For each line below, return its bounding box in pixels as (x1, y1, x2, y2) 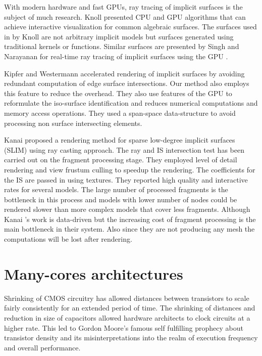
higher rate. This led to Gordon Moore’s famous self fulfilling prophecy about (4, 322, 243, 333)
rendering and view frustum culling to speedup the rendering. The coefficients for (4, 164, 255, 174)
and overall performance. (4, 342, 81, 352)
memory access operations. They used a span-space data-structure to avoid (4, 107, 236, 118)
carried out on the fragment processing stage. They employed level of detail (4, 154, 237, 165)
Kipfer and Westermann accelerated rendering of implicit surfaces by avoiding (4, 68, 245, 78)
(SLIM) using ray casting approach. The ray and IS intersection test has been (4, 144, 244, 155)
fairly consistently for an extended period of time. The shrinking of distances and (4, 302, 255, 313)
